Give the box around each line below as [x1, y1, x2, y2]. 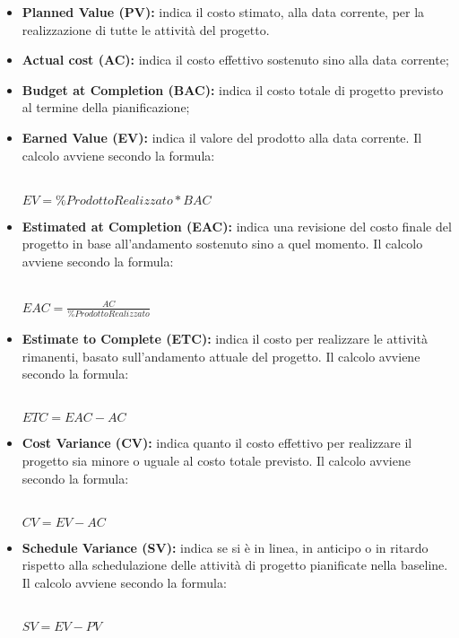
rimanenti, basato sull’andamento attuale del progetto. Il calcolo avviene [22, 346, 420, 365]
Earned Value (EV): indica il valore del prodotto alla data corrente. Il [22, 127, 422, 146]
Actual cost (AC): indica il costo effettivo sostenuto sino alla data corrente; [22, 50, 449, 69]
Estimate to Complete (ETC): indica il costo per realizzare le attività [22, 328, 428, 347]
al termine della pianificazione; [22, 98, 190, 117]
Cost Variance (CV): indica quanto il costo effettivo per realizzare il [22, 433, 412, 452]
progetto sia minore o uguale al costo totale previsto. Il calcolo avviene [22, 450, 411, 469]
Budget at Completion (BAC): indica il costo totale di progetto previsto [22, 80, 444, 99]
